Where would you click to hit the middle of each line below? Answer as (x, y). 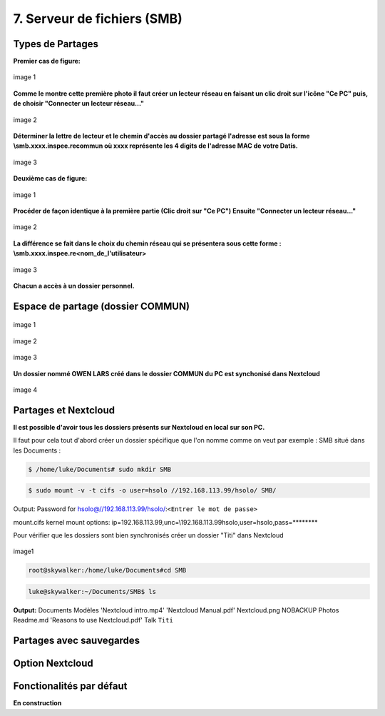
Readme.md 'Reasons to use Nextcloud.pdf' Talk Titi (93, 620)
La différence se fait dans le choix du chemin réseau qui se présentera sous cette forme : (147, 243)
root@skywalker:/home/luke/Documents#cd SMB (107, 570)
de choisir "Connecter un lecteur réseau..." (78, 104)
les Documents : (37, 450)
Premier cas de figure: (47, 61)
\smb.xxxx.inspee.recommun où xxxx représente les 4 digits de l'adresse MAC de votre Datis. (156, 146)
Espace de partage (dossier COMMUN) (102, 306)
